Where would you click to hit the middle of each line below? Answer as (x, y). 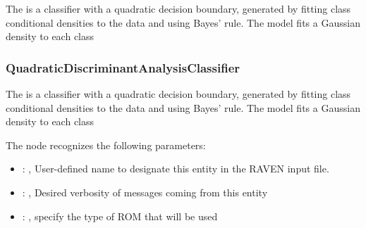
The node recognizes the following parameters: (106, 145)
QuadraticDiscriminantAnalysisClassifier (123, 67)
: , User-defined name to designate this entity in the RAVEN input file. (176, 169)
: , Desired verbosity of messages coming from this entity (145, 192)
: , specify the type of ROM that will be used (120, 216)
